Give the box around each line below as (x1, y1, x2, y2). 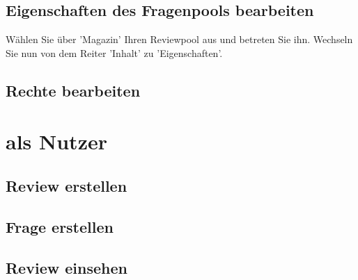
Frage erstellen (6, 215, 114, 237)
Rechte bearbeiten (6, 79, 141, 101)
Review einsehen (6, 256, 127, 278)
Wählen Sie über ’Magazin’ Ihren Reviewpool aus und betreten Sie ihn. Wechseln (6, 32, 353, 47)
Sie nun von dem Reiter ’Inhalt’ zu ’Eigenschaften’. (6, 45, 223, 60)
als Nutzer (6, 127, 107, 156)
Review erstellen (6, 174, 127, 196)
